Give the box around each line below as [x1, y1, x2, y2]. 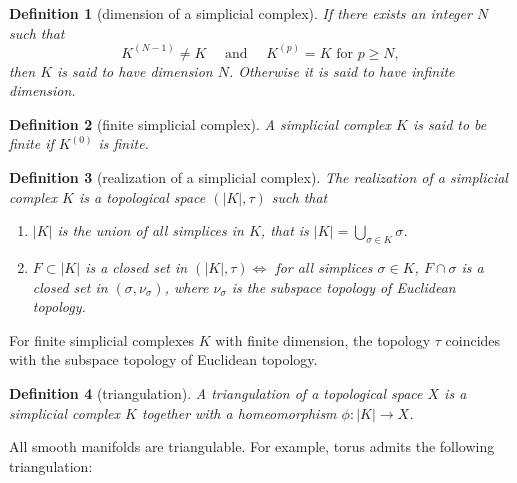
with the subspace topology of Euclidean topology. [9, 349, 318, 370]
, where [164, 276, 209, 297]
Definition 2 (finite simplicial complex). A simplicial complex [9, 113, 391, 134]
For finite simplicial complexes [9, 329, 195, 350]
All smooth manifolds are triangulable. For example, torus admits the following [9, 436, 495, 457]
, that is [260, 220, 309, 241]
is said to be [412, 113, 487, 134]
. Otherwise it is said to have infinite [228, 60, 455, 81]
